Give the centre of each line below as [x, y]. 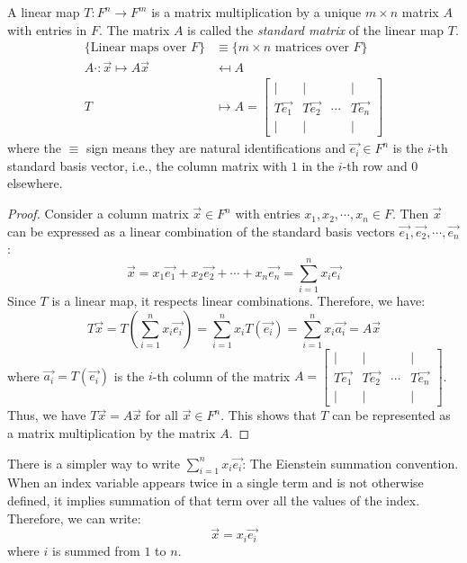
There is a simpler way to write [94, 463]
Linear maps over [139, 48]
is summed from [96, 550]
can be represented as [391, 415]
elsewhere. [35, 183]
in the [318, 165]
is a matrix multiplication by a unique [256, 12]
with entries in [47, 29]
